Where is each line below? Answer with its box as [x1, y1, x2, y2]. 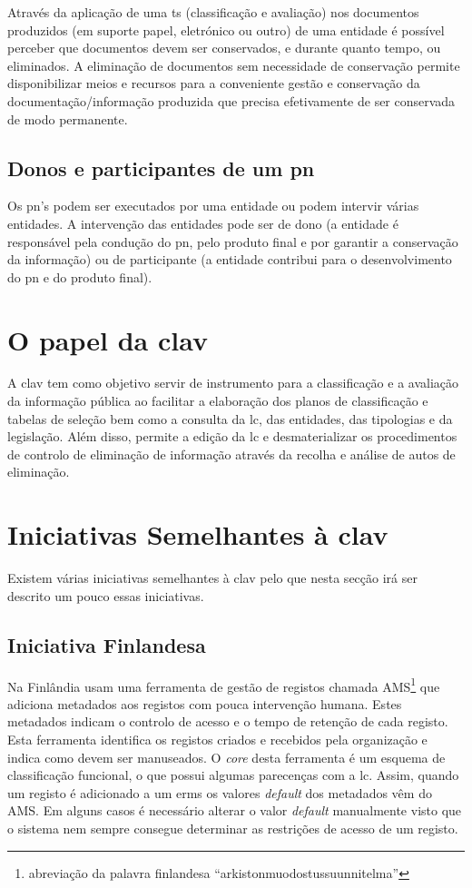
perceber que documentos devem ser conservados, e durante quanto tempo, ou [7, 38, 441, 57]
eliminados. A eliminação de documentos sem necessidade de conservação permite [7, 55, 460, 74]
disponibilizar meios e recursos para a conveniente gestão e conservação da [7, 74, 420, 93]
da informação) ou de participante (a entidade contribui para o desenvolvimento [7, 250, 452, 269]
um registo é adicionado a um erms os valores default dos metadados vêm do [7, 783, 432, 802]
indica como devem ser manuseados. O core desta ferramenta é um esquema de [7, 747, 446, 766]
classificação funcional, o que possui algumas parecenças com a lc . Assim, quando [7, 765, 459, 784]
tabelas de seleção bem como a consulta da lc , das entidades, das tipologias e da [7, 409, 453, 428]
